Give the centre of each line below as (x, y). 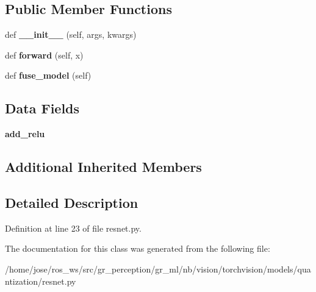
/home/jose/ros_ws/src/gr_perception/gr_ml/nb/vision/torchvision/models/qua (158, 269)
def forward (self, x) (44, 55)
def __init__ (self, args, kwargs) (71, 34)
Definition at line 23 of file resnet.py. (73, 228)
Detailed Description (72, 202)
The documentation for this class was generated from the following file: (138, 248)
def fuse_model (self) (48, 75)
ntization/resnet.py (41, 281)
